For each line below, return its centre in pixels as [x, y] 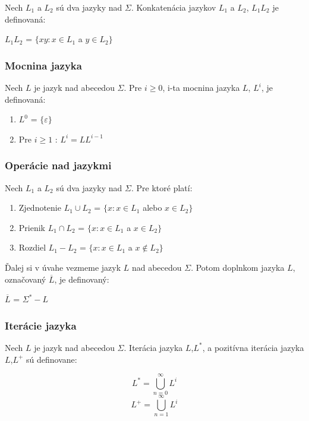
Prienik [32, 227]
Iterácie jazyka [41, 325]
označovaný [26, 279]
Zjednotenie [40, 208]
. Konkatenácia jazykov [174, 7]
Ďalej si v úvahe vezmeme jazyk [63, 267]
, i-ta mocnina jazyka [201, 87]
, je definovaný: [82, 279]
